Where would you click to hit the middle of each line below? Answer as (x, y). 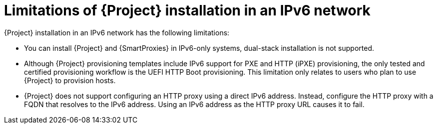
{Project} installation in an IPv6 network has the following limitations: (117, 32)
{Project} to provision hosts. (70, 80)
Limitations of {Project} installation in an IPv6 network (187, 10)
